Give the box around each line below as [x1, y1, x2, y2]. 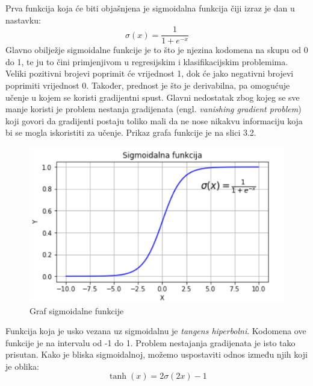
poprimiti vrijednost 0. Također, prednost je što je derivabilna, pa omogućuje [5, 79, 290, 92]
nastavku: [5, 13, 41, 26]
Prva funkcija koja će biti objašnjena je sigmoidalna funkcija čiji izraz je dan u [5, 2, 295, 14]
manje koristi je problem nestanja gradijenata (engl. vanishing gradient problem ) [5, 103, 302, 115]
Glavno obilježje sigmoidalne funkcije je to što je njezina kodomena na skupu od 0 [5, 43, 308, 56]
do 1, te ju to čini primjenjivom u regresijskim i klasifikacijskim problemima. [5, 55, 288, 68]
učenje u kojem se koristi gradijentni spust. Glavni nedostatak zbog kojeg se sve [5, 90, 300, 103]
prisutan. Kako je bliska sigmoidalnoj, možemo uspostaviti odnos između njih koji [5, 348, 308, 361]
